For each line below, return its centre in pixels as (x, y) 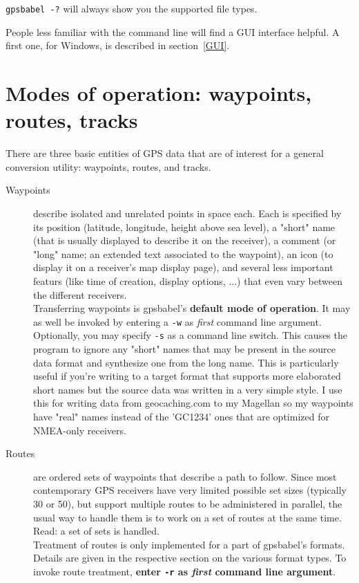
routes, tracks (72, 120)
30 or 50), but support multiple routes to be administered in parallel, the (188, 503)
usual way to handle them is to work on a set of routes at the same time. (187, 517)
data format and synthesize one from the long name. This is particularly (186, 362)
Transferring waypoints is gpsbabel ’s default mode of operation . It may (192, 308)
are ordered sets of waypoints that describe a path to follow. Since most (185, 476)
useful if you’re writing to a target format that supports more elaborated (187, 376)
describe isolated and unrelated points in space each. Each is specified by (187, 213)
